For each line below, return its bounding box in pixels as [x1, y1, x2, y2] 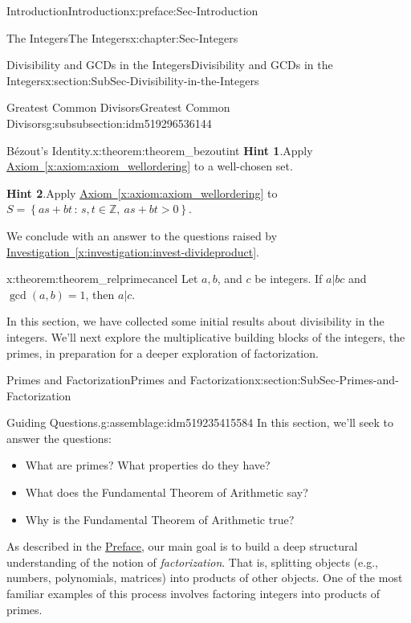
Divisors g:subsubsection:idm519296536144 [6, 114, 212, 131]
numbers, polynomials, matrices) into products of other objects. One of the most [6, 569, 403, 586]
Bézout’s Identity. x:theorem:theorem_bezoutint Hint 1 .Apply [6, 141, 313, 158]
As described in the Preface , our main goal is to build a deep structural [6, 538, 358, 555]
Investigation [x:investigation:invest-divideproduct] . [6, 243, 259, 260]
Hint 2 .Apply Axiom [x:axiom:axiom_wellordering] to [6, 184, 278, 201]
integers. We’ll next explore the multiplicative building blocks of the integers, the [6, 328, 405, 345]
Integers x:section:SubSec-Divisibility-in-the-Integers [6, 72, 259, 88]
